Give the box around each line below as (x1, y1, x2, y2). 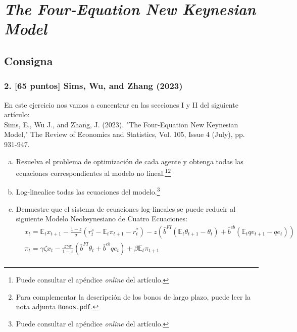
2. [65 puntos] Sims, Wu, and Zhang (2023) (4, 79, 183, 92)
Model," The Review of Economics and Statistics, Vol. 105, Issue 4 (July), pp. (4, 129, 245, 139)
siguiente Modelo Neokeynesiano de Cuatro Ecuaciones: (16, 213, 187, 224)
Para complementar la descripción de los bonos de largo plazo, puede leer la (16, 291, 251, 302)
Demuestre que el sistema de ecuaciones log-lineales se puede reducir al (16, 203, 236, 214)
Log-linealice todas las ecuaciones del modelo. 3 (16, 185, 160, 197)
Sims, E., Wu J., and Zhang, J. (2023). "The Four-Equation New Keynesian (4, 119, 238, 129)
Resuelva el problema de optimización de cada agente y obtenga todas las (16, 156, 243, 166)
